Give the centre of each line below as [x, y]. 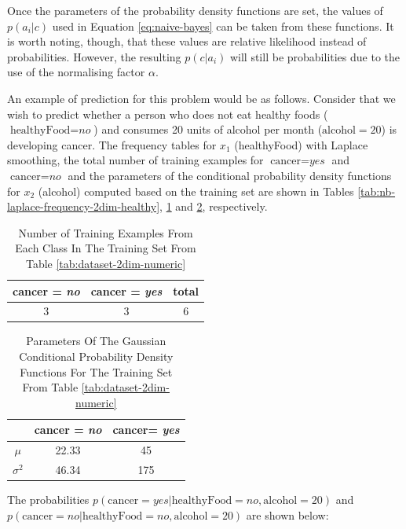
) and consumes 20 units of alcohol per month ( [208, 129]
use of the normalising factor [76, 72]
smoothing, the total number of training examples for [135, 160]
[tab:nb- [377, 191]
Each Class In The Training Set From [106, 248]
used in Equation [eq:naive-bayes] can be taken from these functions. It [223, 26]
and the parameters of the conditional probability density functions [230, 175]
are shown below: [287, 514]
